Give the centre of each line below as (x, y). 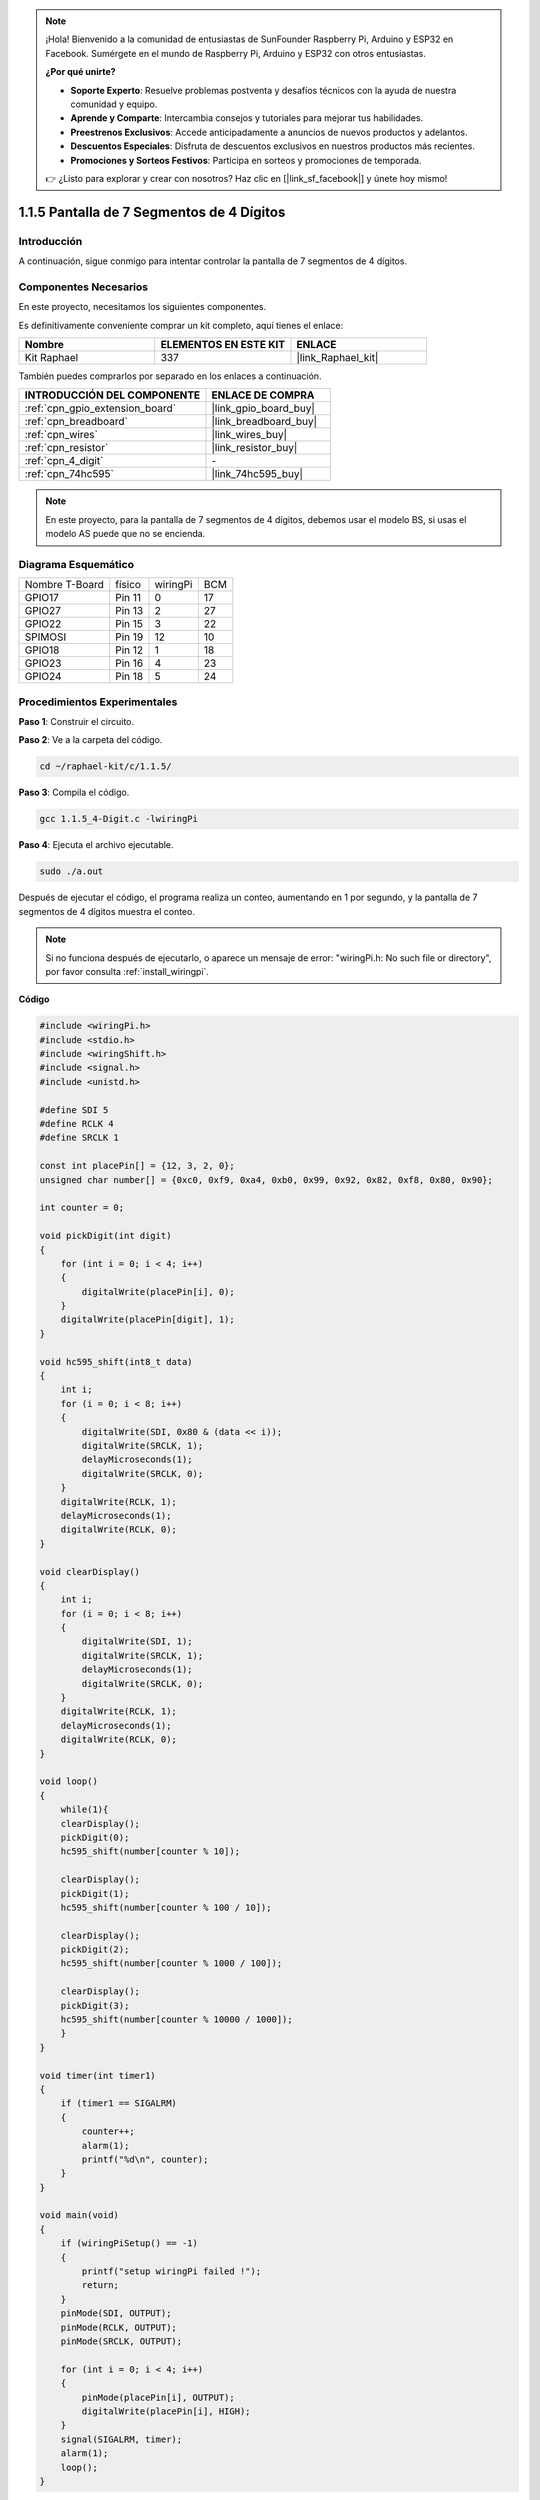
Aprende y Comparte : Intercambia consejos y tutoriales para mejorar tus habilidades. (247, 118)
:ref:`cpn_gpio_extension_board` (100, 408)
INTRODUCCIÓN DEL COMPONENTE (112, 395)
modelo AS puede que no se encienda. (125, 534)
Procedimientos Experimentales (98, 702)
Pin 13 (129, 611)
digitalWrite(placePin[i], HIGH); (166, 2411)
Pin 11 (128, 598)
